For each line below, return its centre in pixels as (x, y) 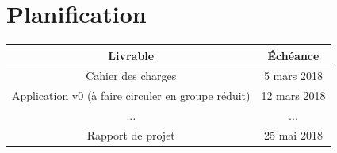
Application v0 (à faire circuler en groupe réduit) (131, 96)
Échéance (293, 55)
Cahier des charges (131, 76)
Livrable (131, 55)
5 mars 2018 (293, 76)
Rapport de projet (131, 135)
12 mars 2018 (293, 96)
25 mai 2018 (293, 135)
